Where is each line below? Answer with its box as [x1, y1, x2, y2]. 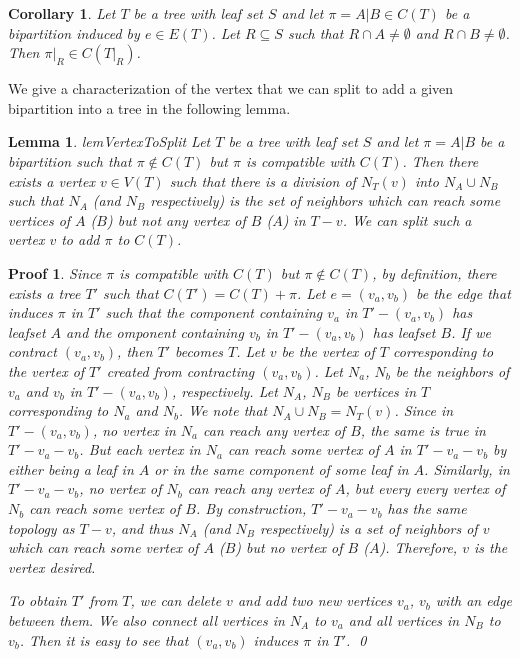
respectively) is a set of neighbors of [260, 517, 478, 538]
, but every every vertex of [345, 478, 506, 499]
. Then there [402, 150, 479, 171]
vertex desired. [8, 556, 96, 577]
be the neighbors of [395, 360, 510, 381]
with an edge [435, 590, 513, 611]
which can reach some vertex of [8, 537, 199, 558]
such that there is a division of [169, 170, 356, 191]
